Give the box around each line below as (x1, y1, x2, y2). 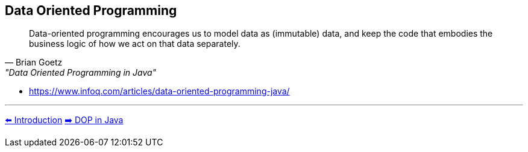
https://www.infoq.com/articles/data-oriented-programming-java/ (29, 86, 290, 97)
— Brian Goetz (5, 57, 63, 68)
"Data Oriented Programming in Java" (5, 67, 157, 78)
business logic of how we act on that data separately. (29, 38, 240, 49)
